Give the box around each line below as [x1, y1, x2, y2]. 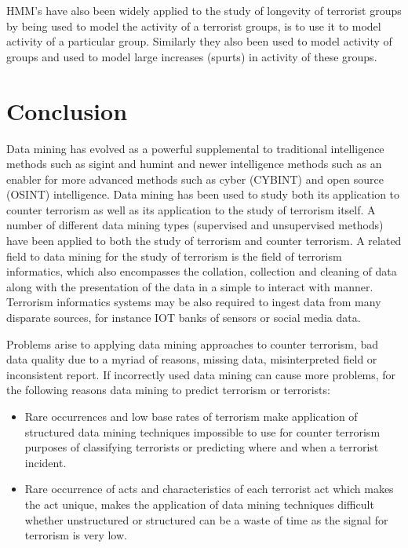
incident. [24, 454, 67, 470]
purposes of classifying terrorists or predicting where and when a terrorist [24, 439, 379, 455]
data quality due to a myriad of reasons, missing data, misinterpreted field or [6, 351, 377, 367]
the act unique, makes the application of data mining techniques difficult [24, 495, 374, 512]
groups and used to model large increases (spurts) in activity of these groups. [6, 48, 377, 64]
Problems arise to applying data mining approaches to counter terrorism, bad [6, 335, 379, 352]
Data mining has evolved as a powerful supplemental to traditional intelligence [6, 140, 384, 156]
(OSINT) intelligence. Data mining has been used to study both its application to [6, 186, 400, 203]
